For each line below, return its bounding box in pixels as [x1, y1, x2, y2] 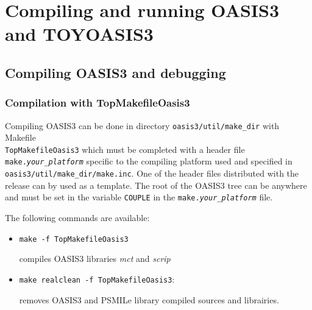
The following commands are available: [5, 211, 150, 224]
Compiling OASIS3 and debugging [5, 63, 226, 82]
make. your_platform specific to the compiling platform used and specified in [5, 155, 292, 167]
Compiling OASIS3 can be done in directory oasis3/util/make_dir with [5, 119, 280, 132]
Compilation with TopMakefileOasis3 [5, 95, 190, 110]
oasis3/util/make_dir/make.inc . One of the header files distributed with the [5, 167, 299, 180]
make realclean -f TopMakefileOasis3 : [19, 272, 175, 285]
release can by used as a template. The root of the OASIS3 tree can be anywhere [5, 178, 307, 191]
